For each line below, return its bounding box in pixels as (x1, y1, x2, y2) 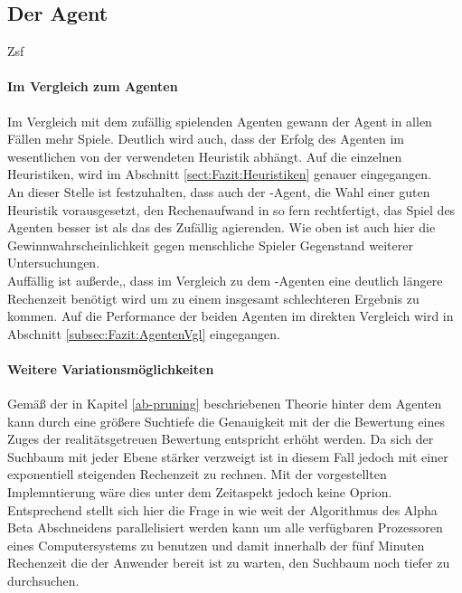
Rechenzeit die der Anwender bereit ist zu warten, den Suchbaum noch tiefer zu (7, 553, 450, 572)
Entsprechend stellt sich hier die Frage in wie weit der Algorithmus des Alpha (7, 500, 438, 519)
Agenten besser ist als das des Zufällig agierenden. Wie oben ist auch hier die (7, 218, 436, 237)
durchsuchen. (7, 571, 80, 590)
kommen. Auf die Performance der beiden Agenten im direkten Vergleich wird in (7, 306, 454, 325)
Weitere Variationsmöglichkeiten (7, 359, 214, 378)
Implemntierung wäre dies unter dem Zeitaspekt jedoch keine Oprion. (7, 483, 392, 502)
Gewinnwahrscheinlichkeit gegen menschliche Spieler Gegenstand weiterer (7, 235, 413, 254)
